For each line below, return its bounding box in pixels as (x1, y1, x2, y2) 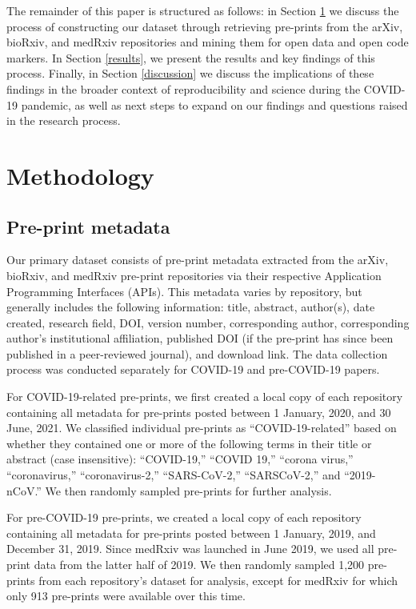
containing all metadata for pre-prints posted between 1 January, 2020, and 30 (6, 403, 391, 420)
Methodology (6, 158, 154, 191)
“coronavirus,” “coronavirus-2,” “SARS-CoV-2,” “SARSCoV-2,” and (6, 467, 341, 483)
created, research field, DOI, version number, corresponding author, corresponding (6, 314, 410, 331)
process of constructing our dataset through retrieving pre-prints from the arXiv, (6, 18, 403, 34)
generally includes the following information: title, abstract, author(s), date (6, 298, 375, 315)
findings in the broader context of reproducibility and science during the (6, 80, 361, 97)
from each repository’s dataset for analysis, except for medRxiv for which (38, 571, 398, 588)
